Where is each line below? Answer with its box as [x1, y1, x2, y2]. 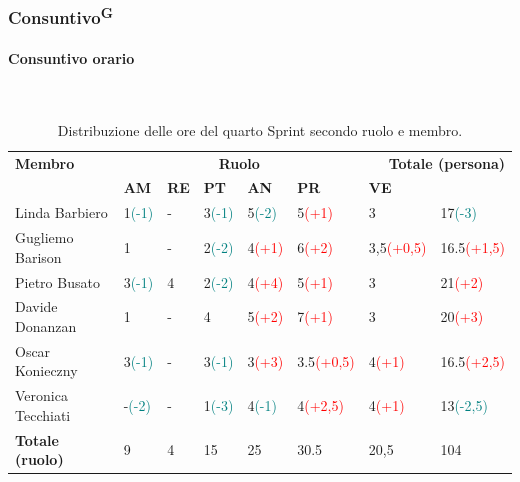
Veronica [15, 385, 68, 406]
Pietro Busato [15, 271, 100, 292]
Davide [15, 296, 58, 317]
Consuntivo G [8, 2, 113, 30]
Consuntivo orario [8, 47, 135, 68]
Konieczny [15, 360, 78, 381]
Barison [15, 246, 62, 267]
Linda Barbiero [15, 202, 108, 223]
